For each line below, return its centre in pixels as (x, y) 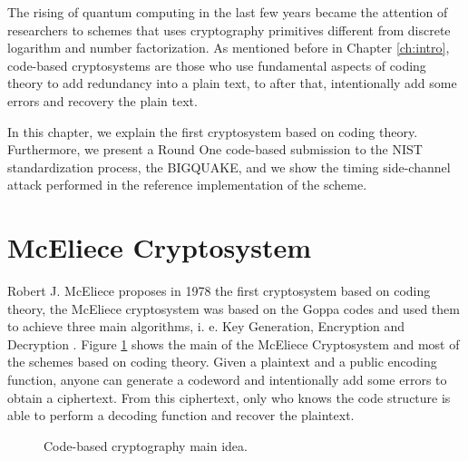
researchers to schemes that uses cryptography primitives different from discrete (229, 29)
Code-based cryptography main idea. (146, 445)
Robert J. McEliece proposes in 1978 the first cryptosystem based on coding (219, 291)
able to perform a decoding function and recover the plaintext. (181, 415)
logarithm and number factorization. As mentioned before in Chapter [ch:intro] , (229, 48)
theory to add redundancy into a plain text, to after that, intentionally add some (232, 83)
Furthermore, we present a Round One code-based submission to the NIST (215, 149)
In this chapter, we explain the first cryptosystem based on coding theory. (213, 131)
